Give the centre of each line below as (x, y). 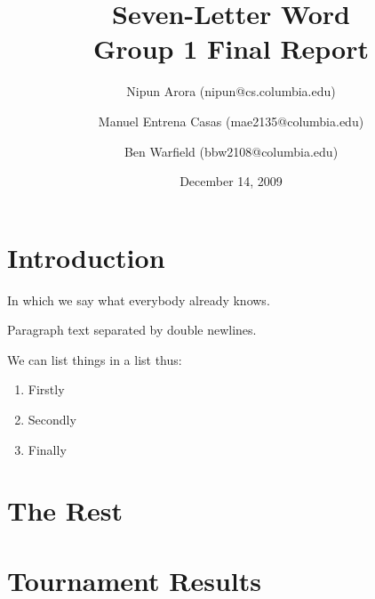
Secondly (52, 419)
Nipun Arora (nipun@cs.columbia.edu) (231, 91)
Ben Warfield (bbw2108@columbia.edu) (231, 151)
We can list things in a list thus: (95, 359)
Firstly (46, 389)
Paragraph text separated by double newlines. (132, 330)
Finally (47, 449)
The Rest (65, 510)
